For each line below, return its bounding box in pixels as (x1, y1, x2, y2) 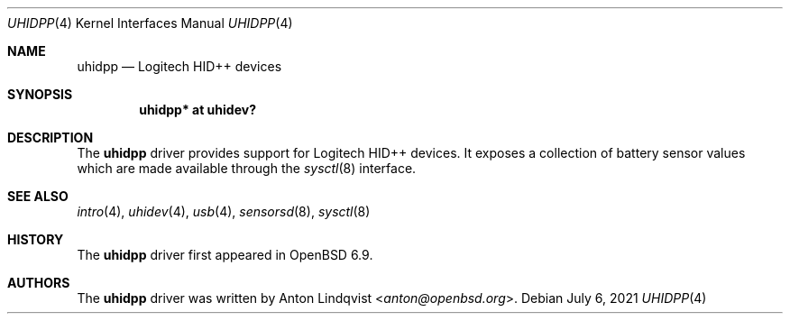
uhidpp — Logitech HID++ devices (77, 59, 282, 74)
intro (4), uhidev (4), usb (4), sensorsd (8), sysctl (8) (77, 204, 371, 219)
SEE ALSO (7, 188, 69, 204)
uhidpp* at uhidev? (139, 102, 256, 117)
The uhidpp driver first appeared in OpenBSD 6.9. (77, 247, 373, 262)
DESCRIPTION (7, 130, 94, 145)
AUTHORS (7, 275, 70, 290)
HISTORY (7, 232, 64, 247)
